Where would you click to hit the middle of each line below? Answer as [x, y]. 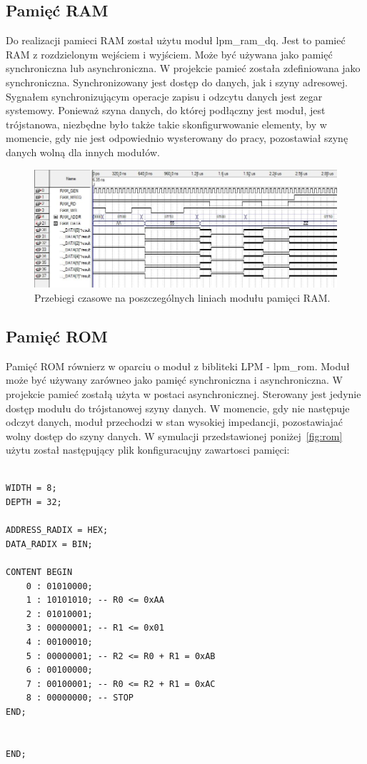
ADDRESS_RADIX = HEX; [57, 530]
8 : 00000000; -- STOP [80, 698]
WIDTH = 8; [31, 488]
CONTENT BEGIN [39, 572]
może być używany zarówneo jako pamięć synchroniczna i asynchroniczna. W [174, 380]
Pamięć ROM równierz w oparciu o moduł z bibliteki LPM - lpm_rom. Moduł [178, 366]
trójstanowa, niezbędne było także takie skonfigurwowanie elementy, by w [166, 124]
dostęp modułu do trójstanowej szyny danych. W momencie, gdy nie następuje [178, 408]
